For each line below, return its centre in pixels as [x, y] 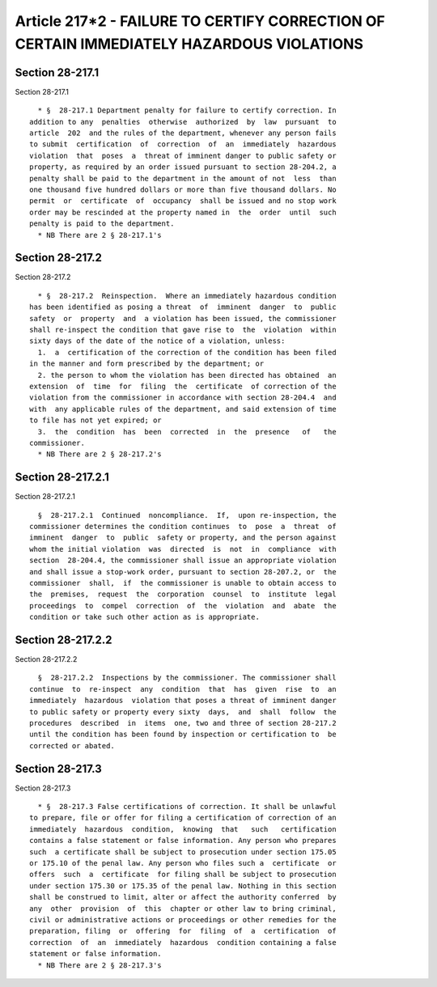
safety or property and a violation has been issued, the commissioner [183, 318]
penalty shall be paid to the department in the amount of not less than [183, 178]
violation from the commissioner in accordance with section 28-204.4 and [183, 398]
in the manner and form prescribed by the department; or [147, 364]
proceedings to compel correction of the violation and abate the [183, 606]
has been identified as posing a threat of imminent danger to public [183, 307]
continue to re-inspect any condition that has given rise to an [183, 689]
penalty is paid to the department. [102, 224]
